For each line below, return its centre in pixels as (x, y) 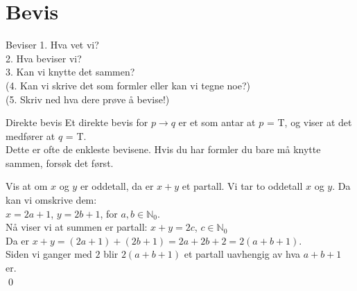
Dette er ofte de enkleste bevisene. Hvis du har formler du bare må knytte (163, 149)
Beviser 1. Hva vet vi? (52, 45)
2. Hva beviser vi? (44, 58)
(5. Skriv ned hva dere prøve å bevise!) (88, 99)
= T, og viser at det (309, 122)
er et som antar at (217, 122)
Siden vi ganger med (49, 254)
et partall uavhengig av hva (242, 254)
